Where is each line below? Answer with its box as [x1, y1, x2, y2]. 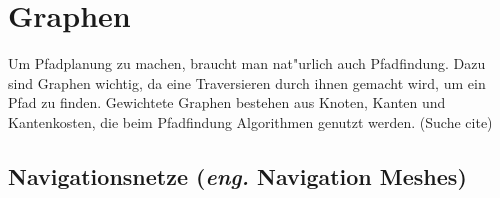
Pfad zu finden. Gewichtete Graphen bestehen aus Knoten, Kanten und [8, 92, 446, 113]
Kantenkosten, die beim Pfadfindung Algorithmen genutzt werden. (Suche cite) [8, 111, 493, 132]
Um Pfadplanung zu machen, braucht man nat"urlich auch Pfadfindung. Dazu [8, 53, 486, 74]
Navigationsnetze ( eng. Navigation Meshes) [8, 160, 467, 191]
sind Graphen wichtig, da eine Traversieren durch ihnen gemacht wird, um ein [8, 72, 486, 93]
